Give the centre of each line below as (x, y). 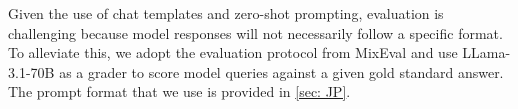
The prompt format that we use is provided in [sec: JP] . (179, 91)
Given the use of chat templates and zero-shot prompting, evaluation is (226, 13)
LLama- (486, 52)
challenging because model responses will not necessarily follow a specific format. (255, 32)
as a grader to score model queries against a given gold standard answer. (281, 71)
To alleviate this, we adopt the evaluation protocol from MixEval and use (233, 52)
